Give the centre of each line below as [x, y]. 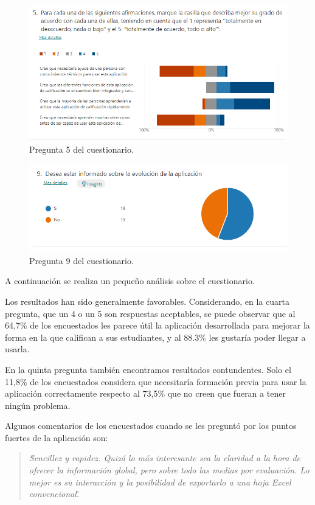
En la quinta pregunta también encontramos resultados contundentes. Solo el [148, 369]
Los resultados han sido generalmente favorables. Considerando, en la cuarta [147, 301]
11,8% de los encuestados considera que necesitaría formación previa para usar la [156, 381]
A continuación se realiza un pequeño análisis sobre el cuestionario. [130, 281]
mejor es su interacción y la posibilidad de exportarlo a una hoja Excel [160, 482]
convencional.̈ [54, 494]
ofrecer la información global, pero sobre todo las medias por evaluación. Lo [169, 470]
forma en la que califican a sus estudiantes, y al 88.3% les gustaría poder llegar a [155, 337]
